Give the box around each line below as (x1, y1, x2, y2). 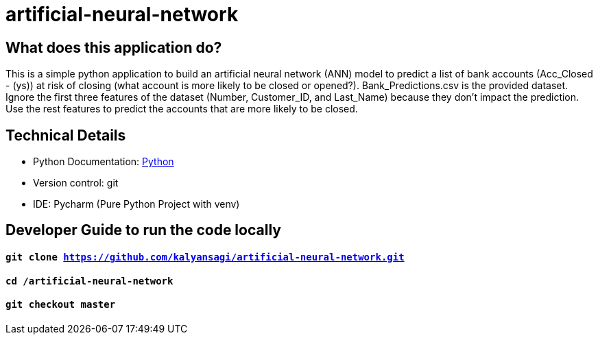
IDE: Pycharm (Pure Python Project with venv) (33, 198, 240, 210)
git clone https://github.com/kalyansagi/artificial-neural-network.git (5, 252, 405, 263)
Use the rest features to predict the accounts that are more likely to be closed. (5, 103, 358, 115)
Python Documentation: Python (33, 156, 174, 168)
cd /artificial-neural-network (5, 275, 174, 287)
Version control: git (33, 177, 119, 189)
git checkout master (5, 299, 116, 311)
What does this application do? (5, 38, 222, 56)
